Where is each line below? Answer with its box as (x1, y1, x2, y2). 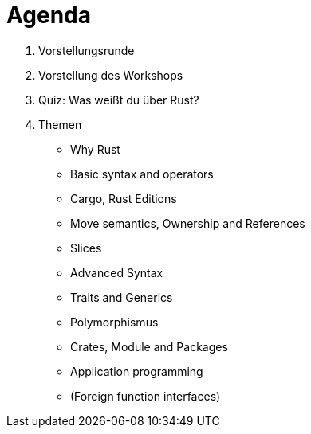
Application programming (70, 364, 203, 378)
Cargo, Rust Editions (70, 191, 177, 205)
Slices (70, 240, 102, 255)
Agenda (6, 2, 91, 29)
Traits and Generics (70, 290, 173, 304)
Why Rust (70, 142, 120, 156)
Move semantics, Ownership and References (70, 216, 305, 230)
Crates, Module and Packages (70, 339, 228, 354)
